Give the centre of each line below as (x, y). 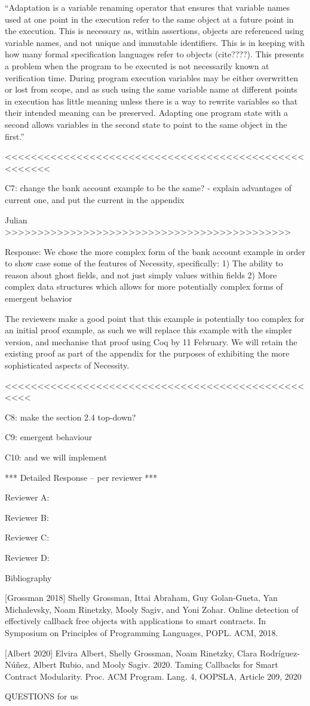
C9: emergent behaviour (49, 437)
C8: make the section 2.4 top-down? (70, 417)
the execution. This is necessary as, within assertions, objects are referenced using (154, 31)
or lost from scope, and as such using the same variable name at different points (151, 89)
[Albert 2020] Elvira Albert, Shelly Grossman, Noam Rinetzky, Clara (131, 653)
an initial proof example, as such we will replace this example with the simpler (149, 330)
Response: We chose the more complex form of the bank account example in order (155, 251)
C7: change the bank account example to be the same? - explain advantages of (148, 188)
